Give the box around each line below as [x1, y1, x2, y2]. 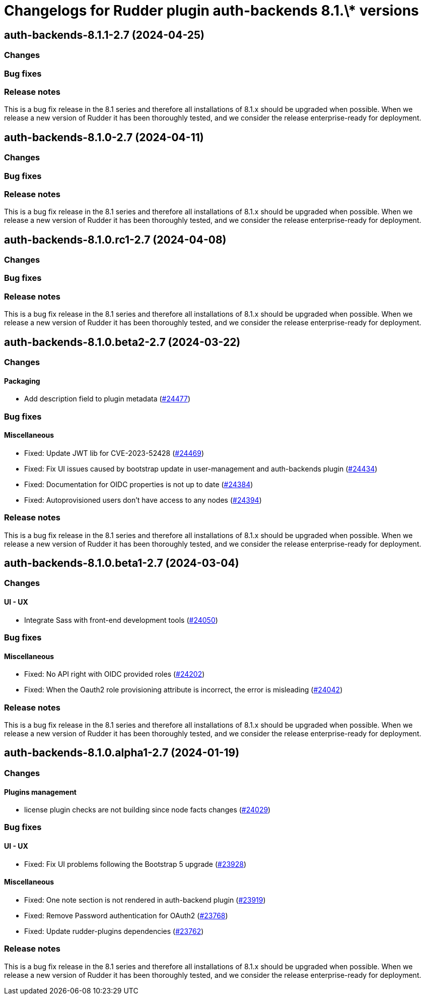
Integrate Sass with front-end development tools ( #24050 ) [24, 615, 218, 624]
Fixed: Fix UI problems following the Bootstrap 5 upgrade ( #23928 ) [24, 859, 247, 868]
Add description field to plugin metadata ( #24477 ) [24, 394, 191, 403]
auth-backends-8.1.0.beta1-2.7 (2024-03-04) [4, 557, 239, 570]
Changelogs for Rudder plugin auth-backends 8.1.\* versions [4, 2, 419, 19]
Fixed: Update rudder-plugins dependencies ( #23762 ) [24, 926, 204, 935]
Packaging [4, 376, 40, 385]
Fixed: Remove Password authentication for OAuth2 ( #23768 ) [24, 911, 228, 920]
